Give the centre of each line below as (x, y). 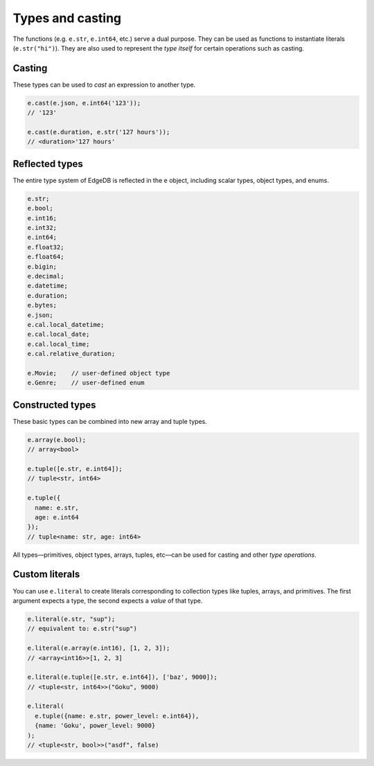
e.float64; (46, 257)
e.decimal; (46, 276)
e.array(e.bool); (57, 439)
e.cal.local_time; (59, 344)
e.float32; (46, 247)
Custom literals (46, 574)
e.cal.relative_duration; (71, 354)
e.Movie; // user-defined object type (99, 373)
